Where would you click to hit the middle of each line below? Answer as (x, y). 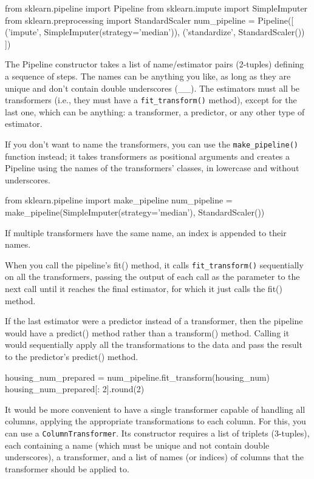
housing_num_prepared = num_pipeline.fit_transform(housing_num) (138, 377)
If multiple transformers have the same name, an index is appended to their (146, 232)
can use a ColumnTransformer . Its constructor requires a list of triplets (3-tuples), (157, 433)
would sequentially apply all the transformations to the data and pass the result (154, 345)
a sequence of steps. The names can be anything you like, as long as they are (148, 76)
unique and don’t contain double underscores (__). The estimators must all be (152, 88)
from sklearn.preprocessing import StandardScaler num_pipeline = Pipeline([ (149, 20)
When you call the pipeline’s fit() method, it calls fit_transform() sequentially (154, 264)
